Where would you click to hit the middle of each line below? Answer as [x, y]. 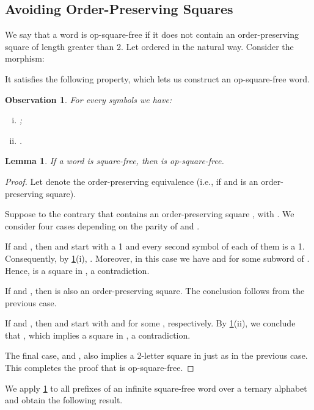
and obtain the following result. [64, 400]
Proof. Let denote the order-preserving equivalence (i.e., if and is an [132, 181]
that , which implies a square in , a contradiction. [98, 335]
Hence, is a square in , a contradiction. [77, 270]
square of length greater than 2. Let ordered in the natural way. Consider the [149, 46]
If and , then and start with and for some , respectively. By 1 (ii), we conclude [150, 323]
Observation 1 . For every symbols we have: [89, 99]
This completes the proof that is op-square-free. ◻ [100, 368]
